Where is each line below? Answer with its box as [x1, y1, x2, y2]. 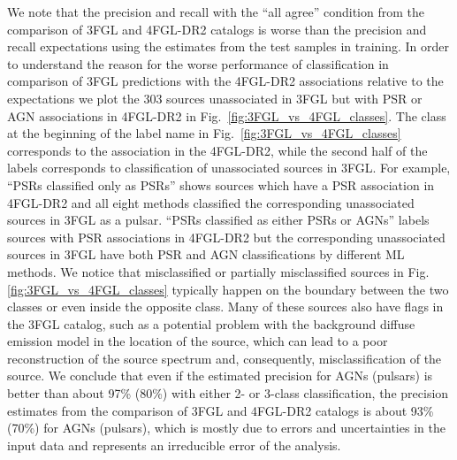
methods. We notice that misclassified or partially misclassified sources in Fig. [7, 262, 430, 280]
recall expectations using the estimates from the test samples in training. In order [7, 37, 450, 56]
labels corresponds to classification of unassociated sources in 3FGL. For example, [7, 158, 451, 177]
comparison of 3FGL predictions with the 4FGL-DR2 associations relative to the [7, 72, 444, 90]
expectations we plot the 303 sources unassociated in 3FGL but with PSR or [7, 88, 423, 107]
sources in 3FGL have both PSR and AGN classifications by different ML [7, 245, 405, 264]
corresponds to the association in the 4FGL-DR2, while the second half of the [7, 141, 428, 159]
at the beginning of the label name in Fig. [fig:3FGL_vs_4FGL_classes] [7, 124, 401, 142]
